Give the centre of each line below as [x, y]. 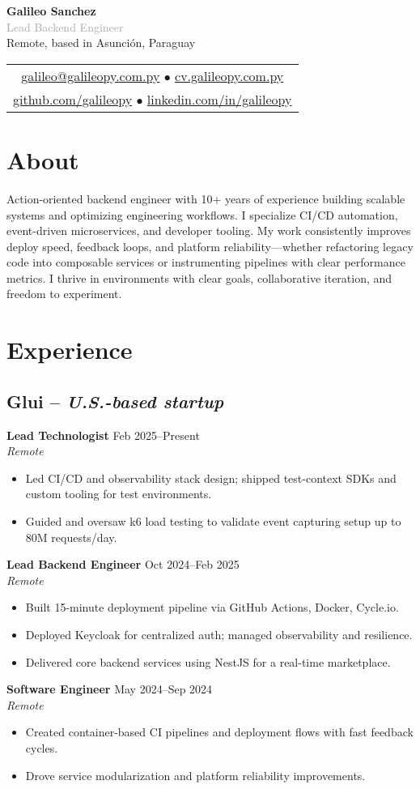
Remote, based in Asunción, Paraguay [101, 43]
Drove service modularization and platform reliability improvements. [195, 775]
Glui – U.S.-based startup [115, 401]
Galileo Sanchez [51, 11]
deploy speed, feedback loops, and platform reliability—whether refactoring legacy [210, 246]
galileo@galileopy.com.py [91, 75]
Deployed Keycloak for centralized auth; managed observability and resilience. [219, 634]
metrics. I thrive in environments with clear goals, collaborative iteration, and [199, 277]
